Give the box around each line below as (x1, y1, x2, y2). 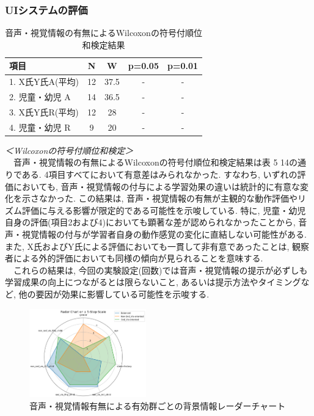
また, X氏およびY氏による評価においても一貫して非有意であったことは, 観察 (5, 239, 310, 252)
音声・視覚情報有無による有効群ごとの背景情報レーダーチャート (29, 399, 286, 412)
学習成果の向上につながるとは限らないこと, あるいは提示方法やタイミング (5, 276, 301, 288)
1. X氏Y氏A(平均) (9, 75, 79, 88)
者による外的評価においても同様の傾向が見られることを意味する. (5, 252, 263, 265)
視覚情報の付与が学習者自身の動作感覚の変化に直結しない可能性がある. (21, 228, 307, 241)
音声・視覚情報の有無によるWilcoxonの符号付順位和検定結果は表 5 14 (13, 156, 290, 169)
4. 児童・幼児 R (9, 120, 71, 133)
